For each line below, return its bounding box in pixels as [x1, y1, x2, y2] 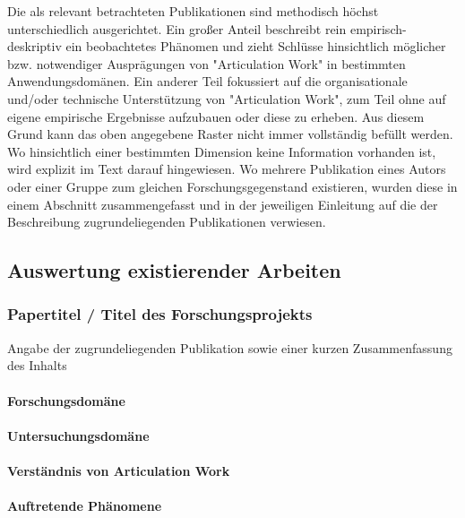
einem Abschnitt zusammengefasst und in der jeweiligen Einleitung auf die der [7, 194, 438, 213]
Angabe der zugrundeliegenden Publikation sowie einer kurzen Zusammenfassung [7, 338, 452, 357]
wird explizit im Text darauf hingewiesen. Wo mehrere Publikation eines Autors [7, 160, 446, 178]
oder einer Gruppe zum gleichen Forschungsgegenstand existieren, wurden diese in [7, 177, 458, 195]
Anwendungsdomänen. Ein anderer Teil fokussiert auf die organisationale [7, 72, 408, 91]
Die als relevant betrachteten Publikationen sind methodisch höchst [7, 2, 379, 20]
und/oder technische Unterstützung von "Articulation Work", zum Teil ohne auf [7, 89, 446, 108]
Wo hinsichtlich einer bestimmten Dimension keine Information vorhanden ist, [7, 142, 436, 160]
